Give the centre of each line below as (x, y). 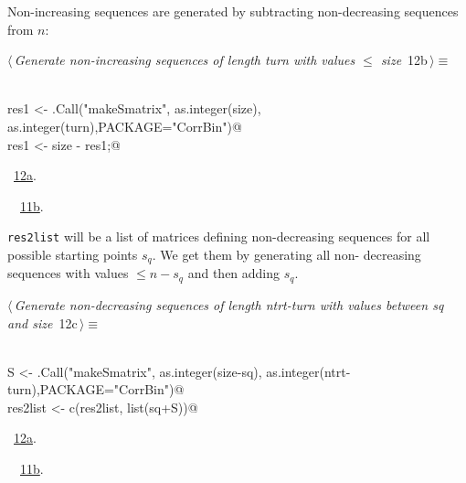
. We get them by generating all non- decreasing (286, 254)
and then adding (234, 273)
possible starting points (73, 254)
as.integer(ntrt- (308, 371)
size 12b (404, 60)
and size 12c (42, 322)
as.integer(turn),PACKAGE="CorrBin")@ (125, 126)
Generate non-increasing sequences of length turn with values (185, 60)
